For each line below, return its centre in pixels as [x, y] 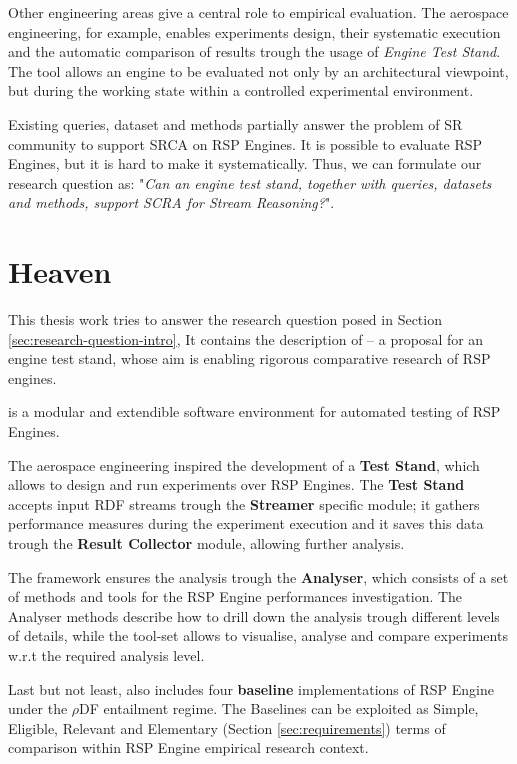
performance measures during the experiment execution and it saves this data [246, 523]
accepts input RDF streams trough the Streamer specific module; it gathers [244, 503]
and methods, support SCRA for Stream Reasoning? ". [171, 202]
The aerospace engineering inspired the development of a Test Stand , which [244, 464]
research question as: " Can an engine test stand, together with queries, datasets [250, 182]
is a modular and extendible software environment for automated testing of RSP [254, 411]
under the [38, 708]
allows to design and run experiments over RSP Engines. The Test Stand [236, 484]
